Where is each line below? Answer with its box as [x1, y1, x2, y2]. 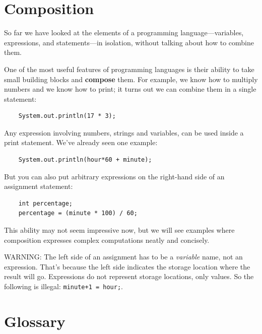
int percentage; [18, 199, 73, 207]
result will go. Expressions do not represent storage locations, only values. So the [4, 271, 254, 282]
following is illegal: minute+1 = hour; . [4, 281, 123, 291]
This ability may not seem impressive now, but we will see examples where [4, 225, 235, 235]
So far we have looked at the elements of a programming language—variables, [4, 27, 244, 38]
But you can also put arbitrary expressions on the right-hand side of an [4, 171, 225, 181]
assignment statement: [4, 181, 73, 191]
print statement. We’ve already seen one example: [4, 137, 158, 148]
